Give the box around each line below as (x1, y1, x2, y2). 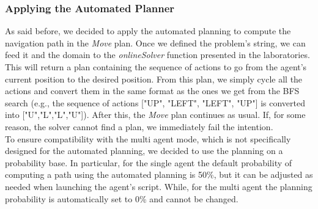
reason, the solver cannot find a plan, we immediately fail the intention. (5, 120, 273, 133)
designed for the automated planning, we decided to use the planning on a (5, 144, 283, 157)
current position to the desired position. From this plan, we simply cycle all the (5, 72, 303, 85)
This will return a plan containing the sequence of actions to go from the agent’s (5, 61, 307, 73)
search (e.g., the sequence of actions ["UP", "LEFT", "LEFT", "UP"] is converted (5, 96, 306, 109)
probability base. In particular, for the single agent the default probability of (5, 156, 292, 169)
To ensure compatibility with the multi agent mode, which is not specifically (5, 132, 291, 145)
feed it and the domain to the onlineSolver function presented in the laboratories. (5, 48, 310, 61)
